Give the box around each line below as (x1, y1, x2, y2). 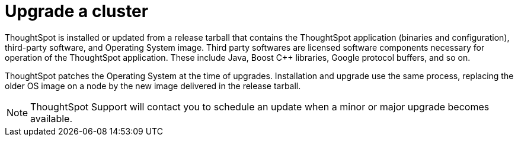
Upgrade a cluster (5, 1, 149, 21)
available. (30, 112, 73, 124)
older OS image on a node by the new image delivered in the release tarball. (5, 80, 301, 91)
